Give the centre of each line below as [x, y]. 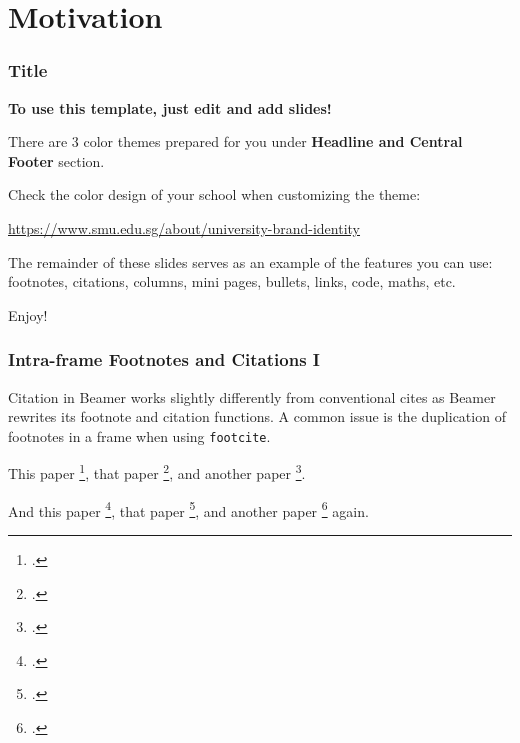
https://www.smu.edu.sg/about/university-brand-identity [184, 227]
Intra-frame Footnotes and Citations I [164, 359]
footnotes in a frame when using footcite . [139, 435]
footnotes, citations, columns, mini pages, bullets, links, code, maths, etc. [232, 281]
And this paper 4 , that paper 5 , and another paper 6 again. [188, 509]
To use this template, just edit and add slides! [170, 107]
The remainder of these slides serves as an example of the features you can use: [250, 261]
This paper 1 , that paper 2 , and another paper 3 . [157, 472]
